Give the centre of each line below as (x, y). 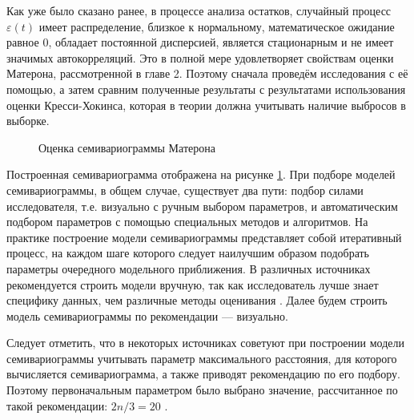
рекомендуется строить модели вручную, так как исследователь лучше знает (193, 284)
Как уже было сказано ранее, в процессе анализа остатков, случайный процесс (199, 10)
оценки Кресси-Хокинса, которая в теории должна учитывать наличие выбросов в (206, 105)
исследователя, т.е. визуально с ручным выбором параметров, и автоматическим (202, 206)
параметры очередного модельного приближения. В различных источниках (189, 268)
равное (23, 42)
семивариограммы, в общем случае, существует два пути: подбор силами (185, 190)
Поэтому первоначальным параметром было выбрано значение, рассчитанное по (202, 390)
